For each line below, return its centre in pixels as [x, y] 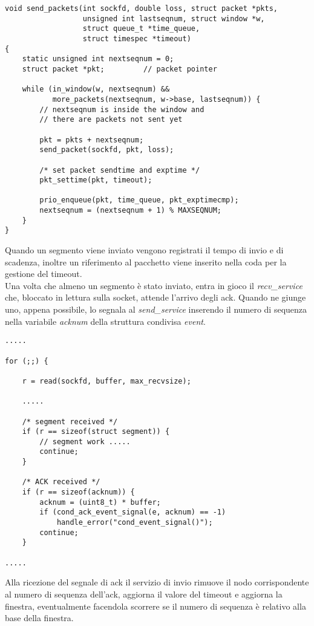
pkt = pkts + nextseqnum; [92, 140]
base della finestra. [39, 618]
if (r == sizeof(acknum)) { [78, 492]
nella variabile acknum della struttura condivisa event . [105, 321]
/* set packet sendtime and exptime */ [120, 170]
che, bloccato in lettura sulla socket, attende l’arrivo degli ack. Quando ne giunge [155, 297]
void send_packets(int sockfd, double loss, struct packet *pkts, [142, 8]
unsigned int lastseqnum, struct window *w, [174, 18]
